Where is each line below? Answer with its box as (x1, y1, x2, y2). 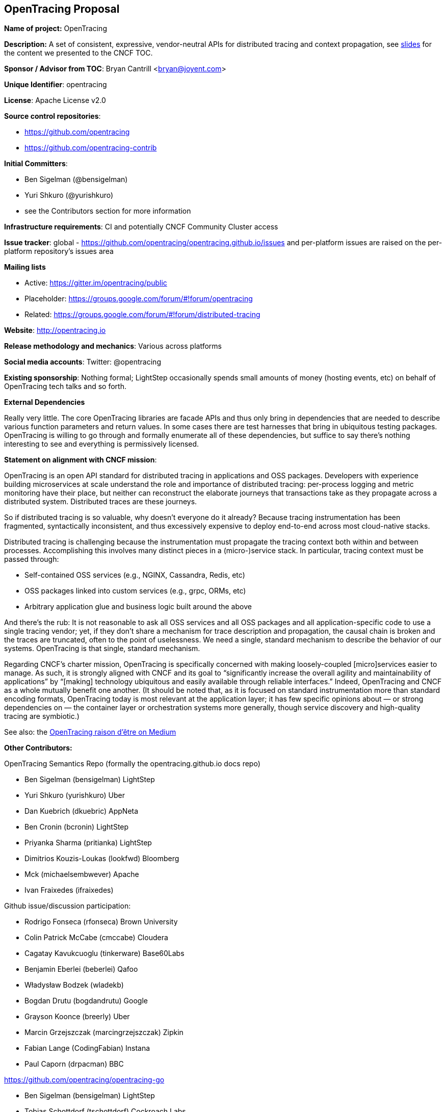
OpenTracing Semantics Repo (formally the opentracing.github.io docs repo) (4, 759, 260, 768)
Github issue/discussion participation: (4, 901, 131, 911)
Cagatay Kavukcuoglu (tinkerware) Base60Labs (24, 949, 185, 958)
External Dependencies (4, 398, 85, 407)
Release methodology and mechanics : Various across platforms (4, 342, 222, 351)
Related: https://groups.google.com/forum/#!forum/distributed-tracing (24, 310, 260, 319)
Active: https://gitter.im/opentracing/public (24, 278, 167, 288)
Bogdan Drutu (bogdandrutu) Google (24, 996, 148, 1005)
